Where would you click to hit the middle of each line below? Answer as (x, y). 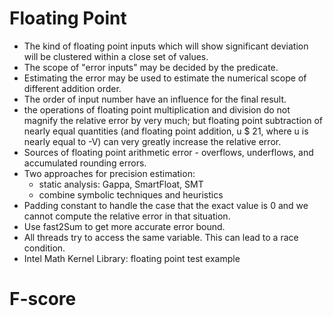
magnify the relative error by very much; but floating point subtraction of (173, 120)
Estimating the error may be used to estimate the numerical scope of (165, 78)
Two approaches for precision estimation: (109, 173)
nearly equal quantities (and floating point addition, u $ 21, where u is (166, 131)
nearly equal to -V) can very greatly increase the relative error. (152, 141)
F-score (43, 299)
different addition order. (72, 88)
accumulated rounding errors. (85, 163)
